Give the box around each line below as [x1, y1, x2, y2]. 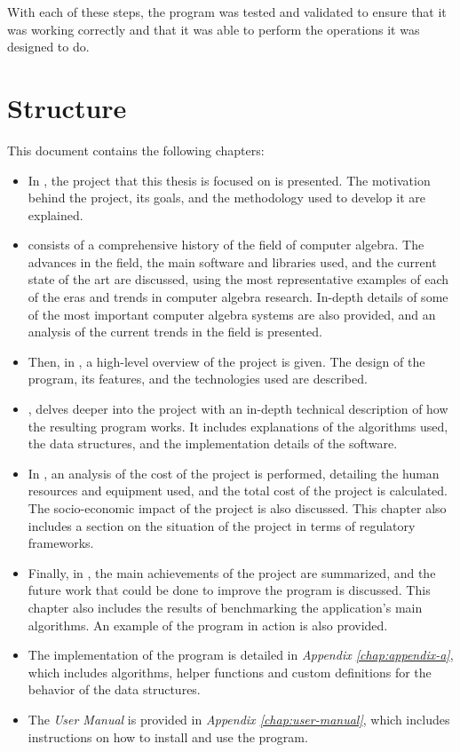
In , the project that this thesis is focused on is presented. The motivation [28, 170, 431, 189]
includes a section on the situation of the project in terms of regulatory [28, 516, 416, 534]
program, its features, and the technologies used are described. [28, 369, 368, 388]
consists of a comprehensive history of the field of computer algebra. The [28, 235, 424, 254]
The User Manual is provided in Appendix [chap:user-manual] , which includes [28, 709, 450, 728]
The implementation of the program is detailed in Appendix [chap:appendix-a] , [28, 645, 454, 664]
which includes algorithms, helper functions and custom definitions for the [28, 662, 432, 681]
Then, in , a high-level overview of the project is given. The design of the [28, 352, 425, 370]
